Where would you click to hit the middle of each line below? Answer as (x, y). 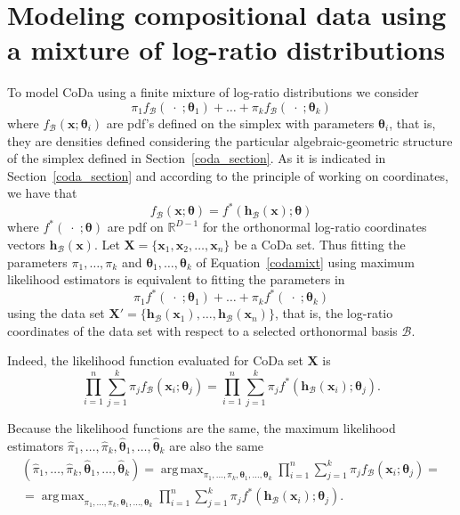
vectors (26, 244)
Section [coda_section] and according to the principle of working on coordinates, (228, 175)
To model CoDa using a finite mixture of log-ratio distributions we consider (213, 92)
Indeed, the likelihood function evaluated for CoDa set (155, 360)
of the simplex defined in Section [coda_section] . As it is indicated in (197, 158)
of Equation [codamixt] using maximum (305, 262)
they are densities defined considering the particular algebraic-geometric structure (230, 140)
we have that (42, 193)
